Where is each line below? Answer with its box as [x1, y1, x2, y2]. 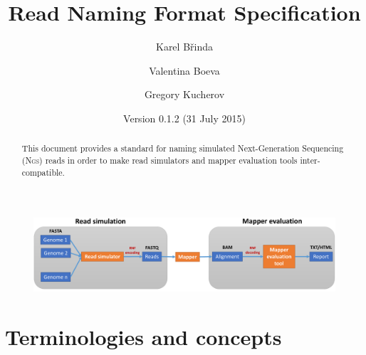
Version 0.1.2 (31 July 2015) [123, 110, 246, 125]
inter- [300, 154, 320, 166]
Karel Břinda [155, 39, 213, 54]
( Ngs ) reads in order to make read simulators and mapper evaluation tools [21, 154, 298, 166]
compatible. [21, 166, 65, 178]
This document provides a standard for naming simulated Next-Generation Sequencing [21, 142, 344, 154]
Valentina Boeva [149, 63, 220, 78]
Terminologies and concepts [5, 322, 282, 351]
